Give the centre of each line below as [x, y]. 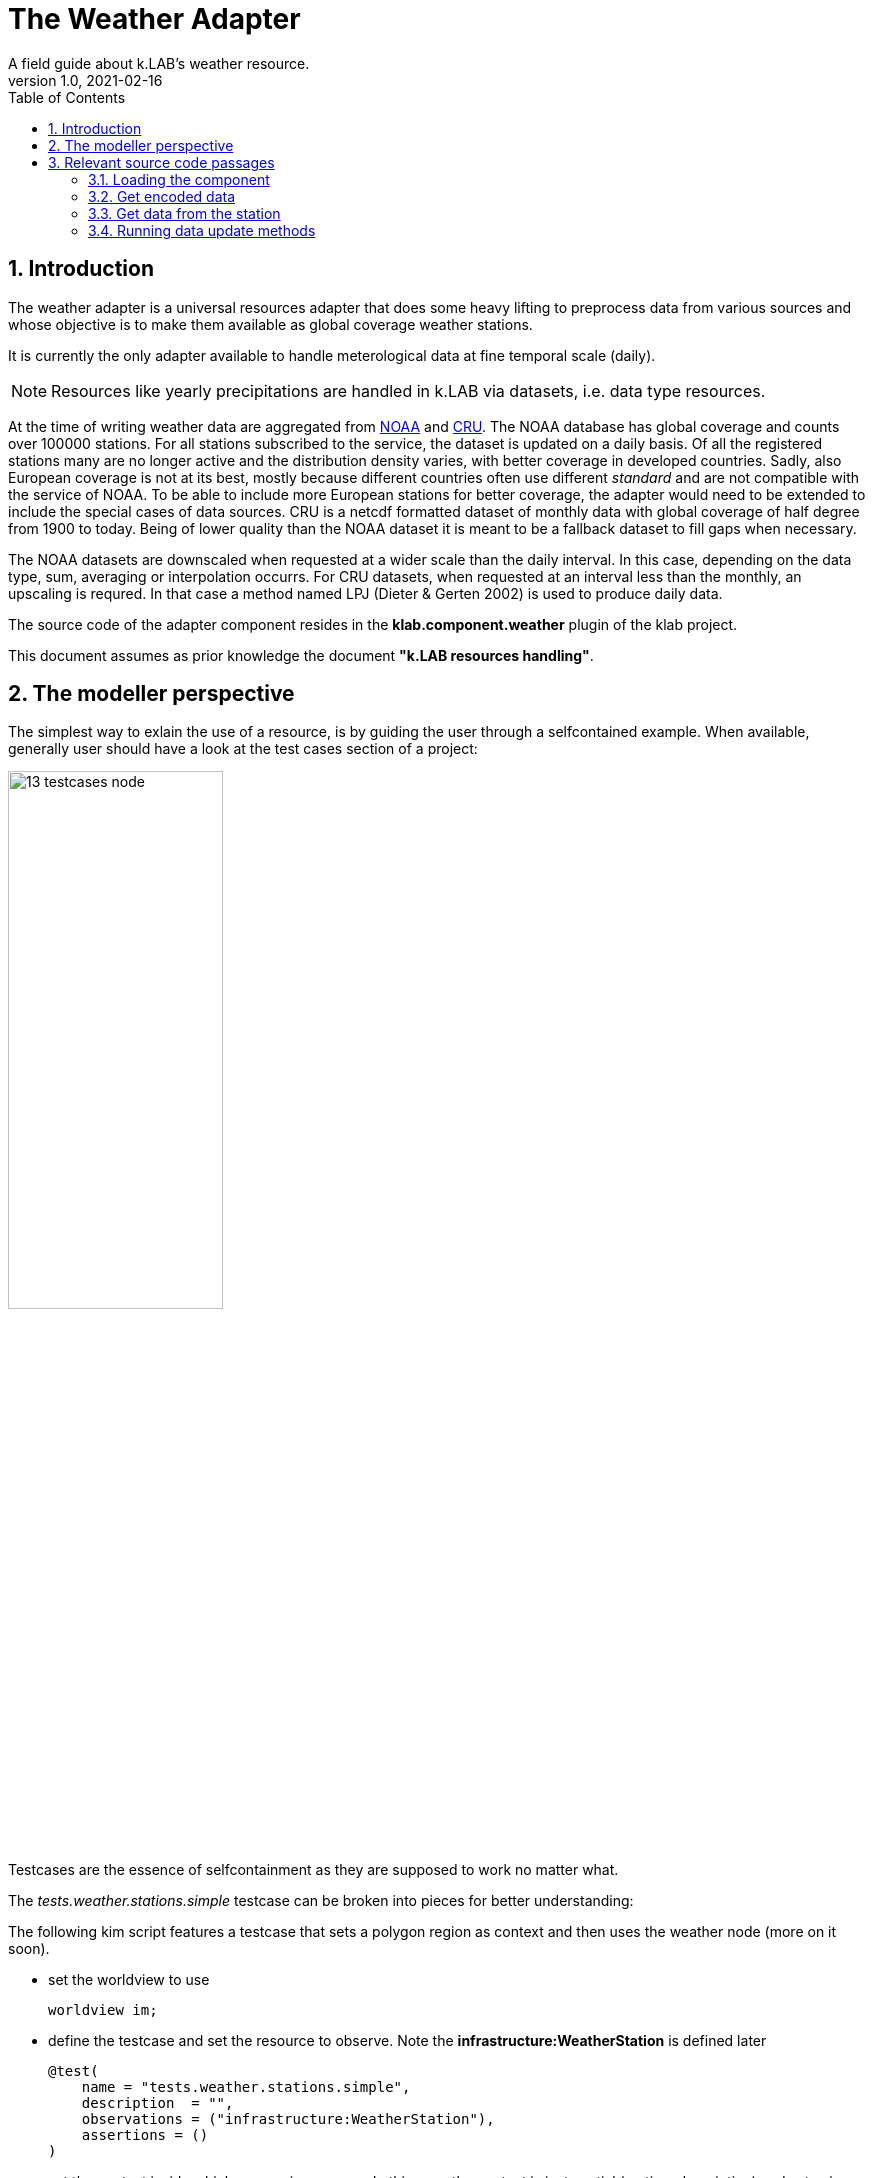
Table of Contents [67, 97]
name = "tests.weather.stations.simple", [246, 2087]
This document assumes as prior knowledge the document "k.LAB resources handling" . [301, 655]
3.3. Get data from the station [184, 213]
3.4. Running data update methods [202, 230]
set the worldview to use [129, 1980]
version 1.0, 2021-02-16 [85, 80]
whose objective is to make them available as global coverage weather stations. [270, 324]
